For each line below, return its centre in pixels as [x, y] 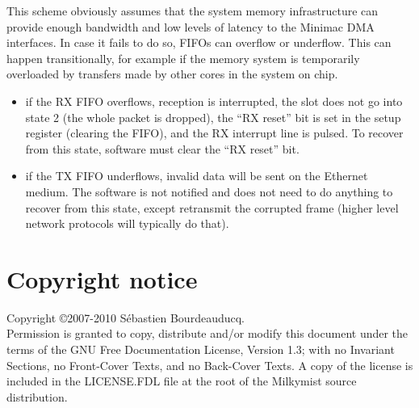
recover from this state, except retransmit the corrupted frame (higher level [212, 207]
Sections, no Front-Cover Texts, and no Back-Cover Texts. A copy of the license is [210, 365]
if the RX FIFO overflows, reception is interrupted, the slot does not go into [214, 101]
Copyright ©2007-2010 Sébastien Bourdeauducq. [126, 317]
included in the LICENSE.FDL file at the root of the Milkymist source [182, 381]
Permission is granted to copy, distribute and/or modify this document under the [207, 333]
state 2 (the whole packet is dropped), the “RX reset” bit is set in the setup [213, 117]
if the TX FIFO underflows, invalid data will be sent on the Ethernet [197, 176]
